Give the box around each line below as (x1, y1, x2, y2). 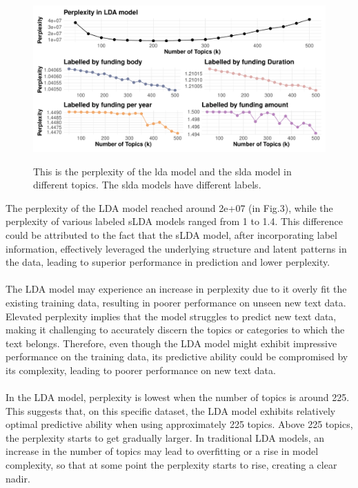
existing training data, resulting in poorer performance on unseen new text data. (6, 295, 346, 309)
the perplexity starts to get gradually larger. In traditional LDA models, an (6, 430, 325, 445)
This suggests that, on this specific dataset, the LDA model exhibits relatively (6, 403, 336, 418)
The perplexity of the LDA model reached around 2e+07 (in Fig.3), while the (6, 200, 333, 215)
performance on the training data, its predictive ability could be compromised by (6, 349, 348, 364)
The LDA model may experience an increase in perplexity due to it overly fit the (6, 282, 347, 296)
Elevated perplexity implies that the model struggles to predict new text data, (6, 309, 337, 323)
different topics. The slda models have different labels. (33, 177, 261, 192)
